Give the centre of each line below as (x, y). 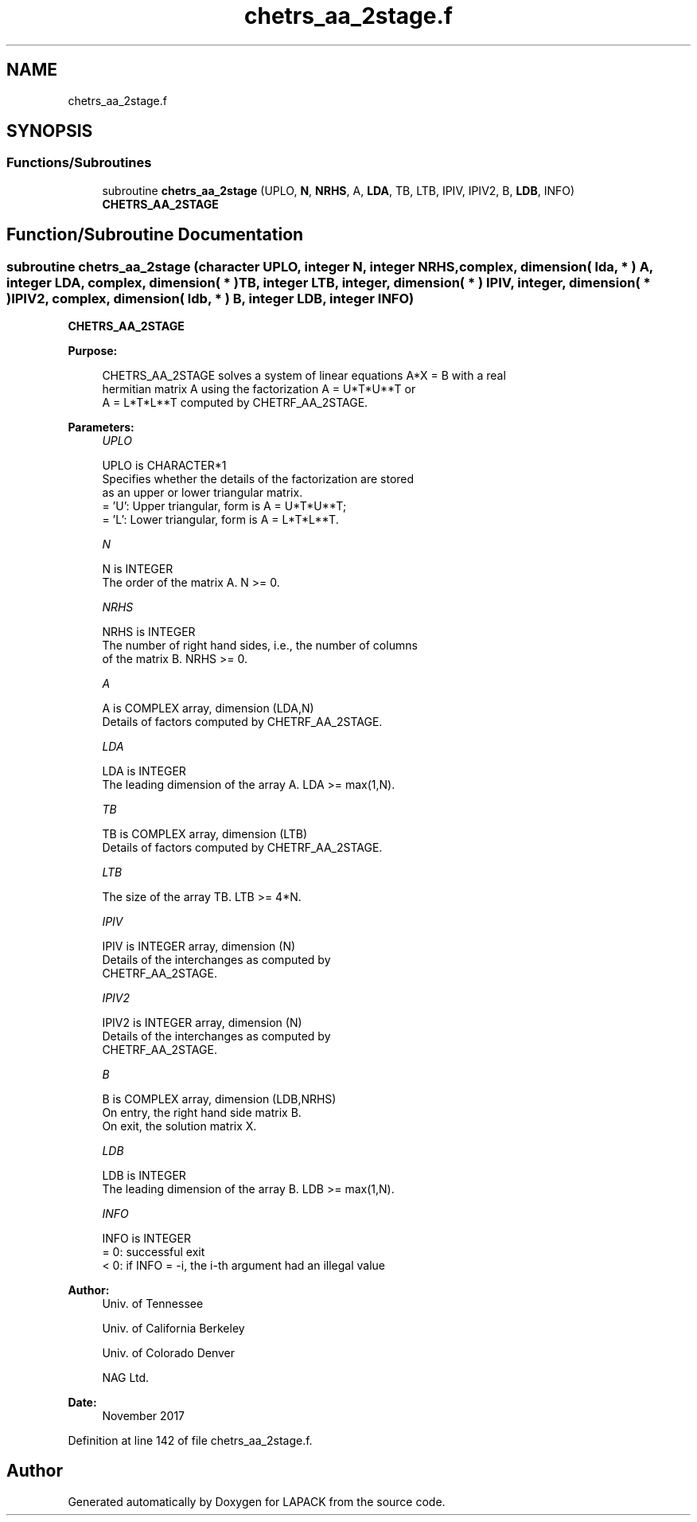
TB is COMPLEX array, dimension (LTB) (205, 834)
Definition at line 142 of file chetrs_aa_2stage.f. (190, 1441)
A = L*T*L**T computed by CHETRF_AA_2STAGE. (235, 403)
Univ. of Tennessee (153, 1304)
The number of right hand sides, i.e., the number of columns (260, 646)
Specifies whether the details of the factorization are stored (258, 479)
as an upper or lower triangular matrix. (202, 493)
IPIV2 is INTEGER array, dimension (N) (202, 1023)
